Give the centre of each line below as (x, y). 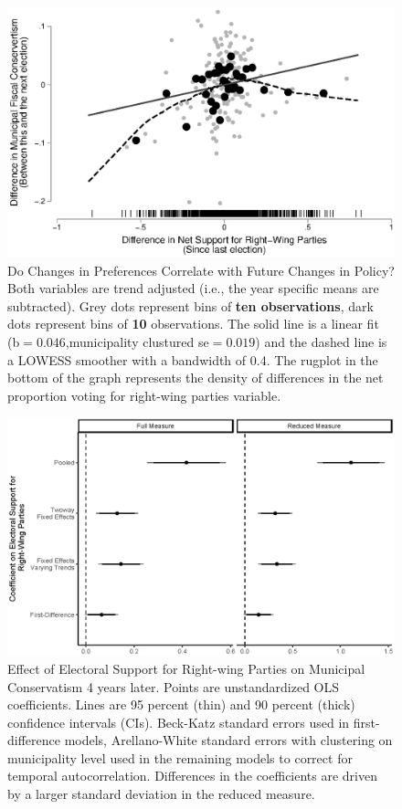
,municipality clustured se (137, 342)
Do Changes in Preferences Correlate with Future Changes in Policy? (201, 270)
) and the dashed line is (321, 342)
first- (366, 722)
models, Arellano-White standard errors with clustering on (228, 740)
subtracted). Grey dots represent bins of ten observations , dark (190, 305)
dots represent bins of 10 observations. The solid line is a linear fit (193, 324)
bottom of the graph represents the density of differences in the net (196, 378)
